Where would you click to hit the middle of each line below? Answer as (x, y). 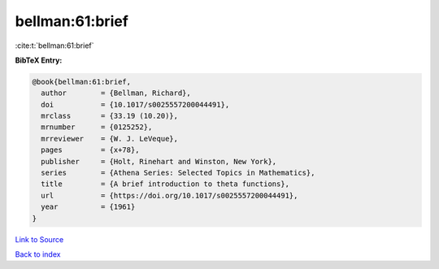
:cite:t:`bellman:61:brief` (54, 46)
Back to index (38, 254)
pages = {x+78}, (90, 150)
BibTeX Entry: (39, 60)
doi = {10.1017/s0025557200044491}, (135, 104)
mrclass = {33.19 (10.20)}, (110, 116)
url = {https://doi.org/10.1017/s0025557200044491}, (170, 195)
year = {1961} (88, 207)
